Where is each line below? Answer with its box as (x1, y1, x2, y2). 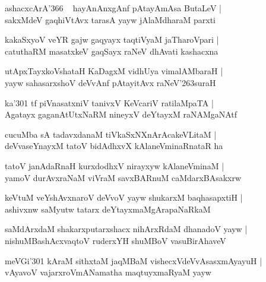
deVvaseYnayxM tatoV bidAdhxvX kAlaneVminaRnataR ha (5, 140, 223, 152)
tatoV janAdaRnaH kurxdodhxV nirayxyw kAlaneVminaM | (5, 159, 224, 172)
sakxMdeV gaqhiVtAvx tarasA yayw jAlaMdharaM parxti (5, 13, 216, 26)
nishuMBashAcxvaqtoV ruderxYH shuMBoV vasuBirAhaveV (5, 234, 226, 246)
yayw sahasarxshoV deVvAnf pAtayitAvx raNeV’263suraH (5, 76, 216, 88)
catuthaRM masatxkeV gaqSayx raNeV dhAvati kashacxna (5, 45, 218, 57)
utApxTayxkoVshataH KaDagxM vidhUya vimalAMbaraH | (5, 65, 223, 77)
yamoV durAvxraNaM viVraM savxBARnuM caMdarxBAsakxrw (5, 171, 242, 183)
